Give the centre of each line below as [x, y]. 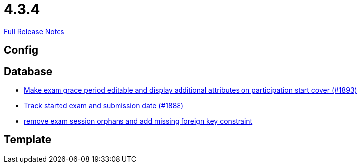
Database [28, 71]
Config [21, 50]
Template [28, 140]
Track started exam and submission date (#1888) [104, 106]
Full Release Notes [34, 31]
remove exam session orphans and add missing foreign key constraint [138, 121]
